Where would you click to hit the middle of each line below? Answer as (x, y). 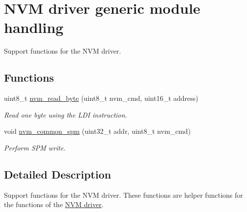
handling (34, 27)
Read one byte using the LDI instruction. (66, 114)
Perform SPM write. (35, 147)
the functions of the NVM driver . (54, 204)
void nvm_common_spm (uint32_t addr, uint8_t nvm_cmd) (97, 131)
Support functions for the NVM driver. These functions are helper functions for (123, 195)
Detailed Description (58, 174)
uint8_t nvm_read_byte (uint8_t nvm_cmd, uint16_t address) (101, 98)
